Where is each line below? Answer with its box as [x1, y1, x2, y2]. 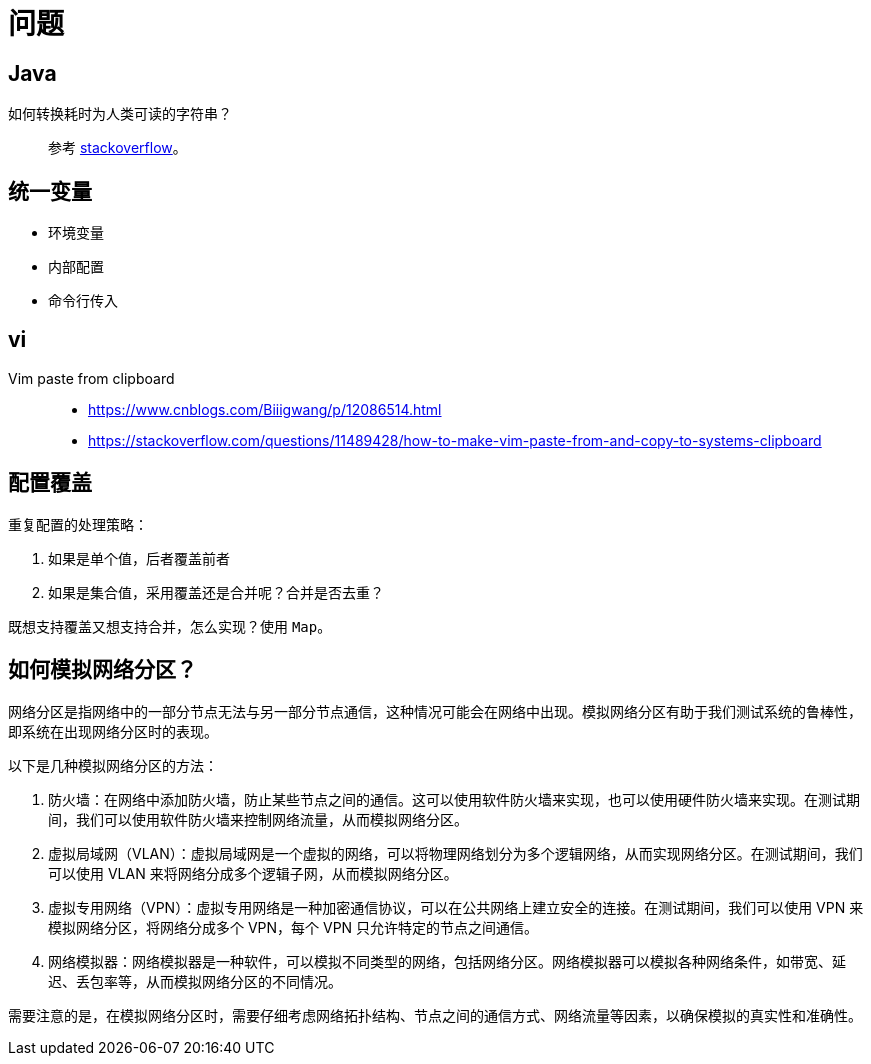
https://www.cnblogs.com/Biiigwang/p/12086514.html [88, 400, 442, 418]
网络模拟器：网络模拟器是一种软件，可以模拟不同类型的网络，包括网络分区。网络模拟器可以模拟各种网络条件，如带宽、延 [48, 952, 846, 970]
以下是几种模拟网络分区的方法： [8, 756, 218, 774]
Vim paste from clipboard [8, 369, 175, 387]
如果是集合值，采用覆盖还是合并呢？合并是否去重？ [48, 583, 384, 601]
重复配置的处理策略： [8, 515, 148, 533]
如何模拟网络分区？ [8, 657, 197, 683]
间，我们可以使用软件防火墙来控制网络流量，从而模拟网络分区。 [48, 810, 468, 828]
